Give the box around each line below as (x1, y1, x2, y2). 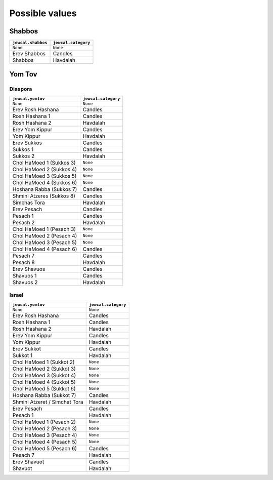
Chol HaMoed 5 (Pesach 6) (12, 445, 77, 452)
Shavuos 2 (12, 278, 38, 286)
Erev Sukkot (12, 345, 41, 352)
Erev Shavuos (12, 265, 45, 272)
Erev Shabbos (12, 50, 45, 57)
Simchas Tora (12, 199, 45, 206)
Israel (9, 292, 24, 299)
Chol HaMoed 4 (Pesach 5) (12, 438, 77, 445)
